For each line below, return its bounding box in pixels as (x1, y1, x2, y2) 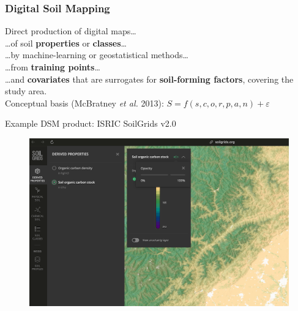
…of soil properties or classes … (5, 36, 127, 49)
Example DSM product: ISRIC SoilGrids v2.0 (5, 117, 176, 130)
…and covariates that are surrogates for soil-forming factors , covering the (5, 72, 294, 85)
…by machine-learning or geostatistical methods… (5, 48, 188, 61)
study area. (5, 84, 47, 97)
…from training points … (5, 61, 100, 73)
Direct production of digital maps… (5, 24, 136, 37)
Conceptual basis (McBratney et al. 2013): (5, 96, 164, 109)
